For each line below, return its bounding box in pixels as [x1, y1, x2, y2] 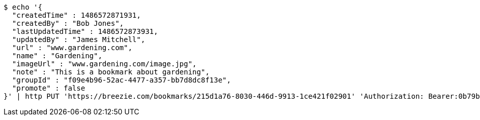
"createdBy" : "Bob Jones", [12, 19, 124, 27]
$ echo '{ [4, 3, 42, 11]
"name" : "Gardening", [12, 52, 102, 60]
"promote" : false [12, 84, 86, 92]
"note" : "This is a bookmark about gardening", [12, 68, 210, 76]
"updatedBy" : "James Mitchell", [12, 35, 146, 44]
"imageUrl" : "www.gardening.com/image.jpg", [12, 60, 197, 68]
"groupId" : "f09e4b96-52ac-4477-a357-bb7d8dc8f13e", [12, 76, 231, 84]
